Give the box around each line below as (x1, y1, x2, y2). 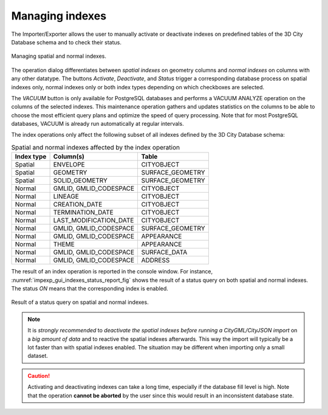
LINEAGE (53, 192, 79, 201)
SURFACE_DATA (141, 248, 188, 256)
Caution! (27, 372, 50, 379)
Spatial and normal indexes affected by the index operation (11, 143, 180, 152)
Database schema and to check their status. (11, 38, 121, 46)
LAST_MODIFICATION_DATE (53, 216, 134, 225)
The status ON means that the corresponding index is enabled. (11, 285, 168, 292)
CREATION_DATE (53, 201, 103, 209)
